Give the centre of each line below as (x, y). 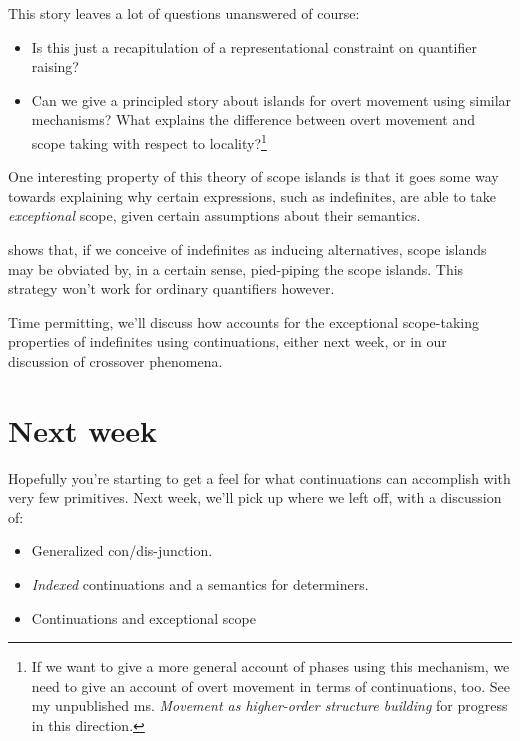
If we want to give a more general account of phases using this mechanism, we (270, 666)
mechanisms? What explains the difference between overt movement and (253, 119)
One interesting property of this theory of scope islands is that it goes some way (253, 176)
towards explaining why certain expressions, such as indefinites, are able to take (252, 195)
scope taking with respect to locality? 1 (149, 141)
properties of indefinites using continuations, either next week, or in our (227, 341)
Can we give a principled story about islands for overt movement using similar (271, 99)
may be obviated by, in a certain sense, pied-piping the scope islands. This (236, 268)
